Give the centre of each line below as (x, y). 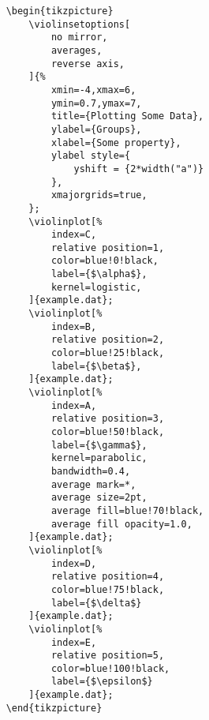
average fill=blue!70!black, (127, 510)
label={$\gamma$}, (99, 445)
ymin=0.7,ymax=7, (96, 103)
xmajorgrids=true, (99, 195)
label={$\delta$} (96, 603)
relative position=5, (108, 656)
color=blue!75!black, (108, 589)
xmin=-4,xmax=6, (93, 90)
